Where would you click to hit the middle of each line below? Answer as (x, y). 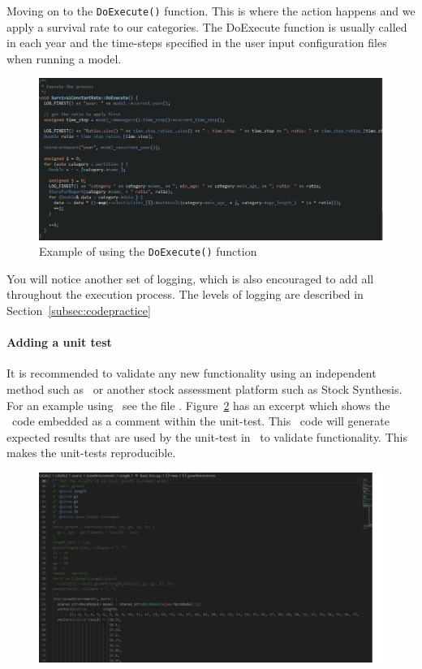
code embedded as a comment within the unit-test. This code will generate (200, 421)
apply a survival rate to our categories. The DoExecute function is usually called (207, 26)
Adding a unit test (59, 342)
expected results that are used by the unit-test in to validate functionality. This (207, 436)
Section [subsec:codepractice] (79, 311)
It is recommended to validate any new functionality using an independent (192, 373)
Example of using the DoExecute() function (148, 251)
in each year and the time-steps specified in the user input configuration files (197, 43)
